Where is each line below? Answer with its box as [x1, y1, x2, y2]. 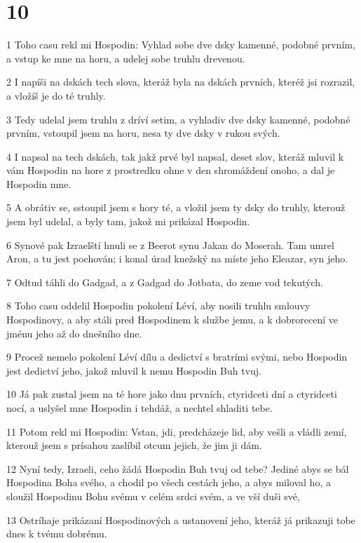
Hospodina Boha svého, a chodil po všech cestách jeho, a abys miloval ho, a [6, 475, 331, 490]
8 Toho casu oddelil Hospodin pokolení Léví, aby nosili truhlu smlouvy [6, 298, 311, 313]
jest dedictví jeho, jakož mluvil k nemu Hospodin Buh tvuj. [6, 363, 261, 377]
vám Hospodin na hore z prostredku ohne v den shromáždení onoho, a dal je [6, 163, 335, 177]
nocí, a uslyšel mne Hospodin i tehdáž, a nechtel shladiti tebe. [6, 401, 273, 415]
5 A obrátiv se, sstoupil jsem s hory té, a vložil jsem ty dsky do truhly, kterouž [6, 200, 346, 215]
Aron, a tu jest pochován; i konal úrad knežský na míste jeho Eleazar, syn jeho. [6, 251, 348, 266]
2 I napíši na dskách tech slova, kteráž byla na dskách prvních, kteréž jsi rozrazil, [6, 74, 355, 89]
